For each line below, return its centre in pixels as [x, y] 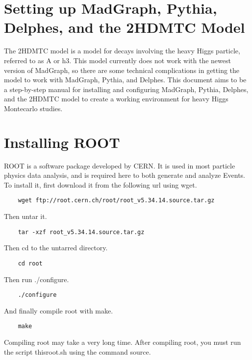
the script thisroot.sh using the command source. [77, 351]
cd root [30, 263]
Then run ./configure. [37, 279]
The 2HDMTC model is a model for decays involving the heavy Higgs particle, [122, 51]
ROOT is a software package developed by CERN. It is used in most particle [120, 165]
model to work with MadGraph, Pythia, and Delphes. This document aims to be [125, 80]
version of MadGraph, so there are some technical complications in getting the [122, 70]
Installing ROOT [62, 142]
